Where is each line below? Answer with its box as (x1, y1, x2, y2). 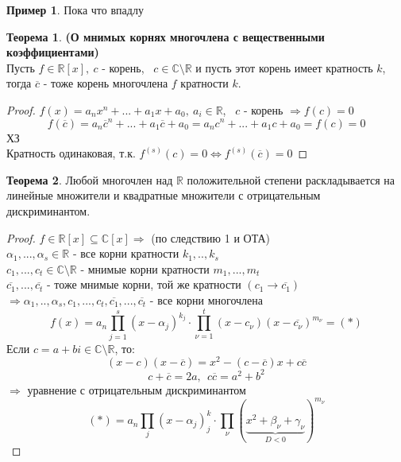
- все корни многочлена (149, 291, 263, 308)
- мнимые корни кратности (80, 260, 210, 277)
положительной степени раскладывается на (187, 171, 395, 188)
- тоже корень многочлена (43, 75, 168, 91)
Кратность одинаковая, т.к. (6, 145, 136, 161)
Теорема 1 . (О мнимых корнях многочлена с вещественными (6, 28, 325, 45)
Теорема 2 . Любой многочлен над (6, 171, 173, 188)
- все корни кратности (72, 245, 179, 262)
